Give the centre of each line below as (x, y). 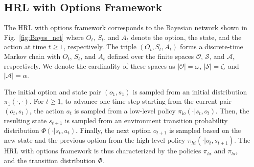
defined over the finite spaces (150, 56)
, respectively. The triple (100, 46)
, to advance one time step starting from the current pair (146, 101)
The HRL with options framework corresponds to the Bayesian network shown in (126, 28)
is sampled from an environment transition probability (146, 120)
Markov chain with (32, 56)
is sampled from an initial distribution (190, 91)
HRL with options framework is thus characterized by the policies (103, 151)
